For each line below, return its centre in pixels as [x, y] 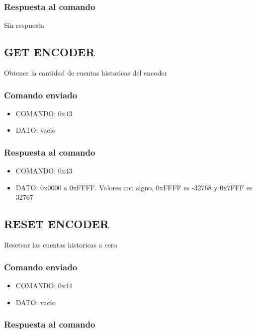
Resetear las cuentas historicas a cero [61, 245]
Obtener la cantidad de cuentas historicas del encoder [86, 73]
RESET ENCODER [57, 224]
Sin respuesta [24, 25]
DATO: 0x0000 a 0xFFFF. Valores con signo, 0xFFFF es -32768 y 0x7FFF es [134, 187]
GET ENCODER [49, 52]
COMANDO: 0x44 [44, 286]
